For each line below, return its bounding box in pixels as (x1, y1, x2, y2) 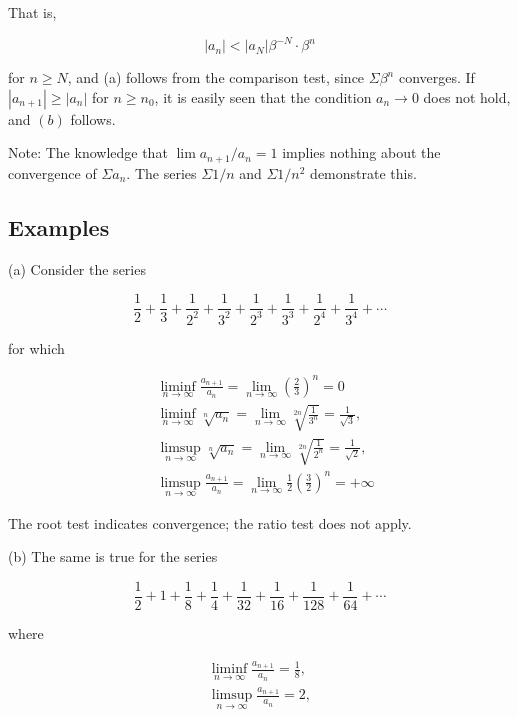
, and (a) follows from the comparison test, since (67, 67, 365, 88)
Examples (8, 211, 110, 242)
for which (8, 337, 65, 358)
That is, (8, 2, 57, 22)
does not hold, (423, 86, 511, 107)
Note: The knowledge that (8, 142, 168, 163)
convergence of (8, 162, 97, 183)
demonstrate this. (310, 162, 417, 183)
